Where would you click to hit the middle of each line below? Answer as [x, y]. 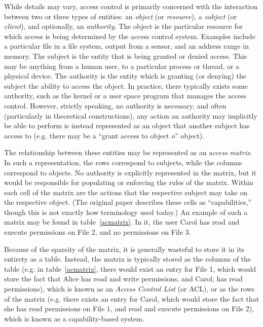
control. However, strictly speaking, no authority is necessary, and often [115, 105]
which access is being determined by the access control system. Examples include [130, 36]
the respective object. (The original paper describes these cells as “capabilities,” [128, 202]
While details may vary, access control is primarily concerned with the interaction [131, 6]
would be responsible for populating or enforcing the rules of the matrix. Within [129, 182]
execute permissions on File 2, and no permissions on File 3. [98, 232]
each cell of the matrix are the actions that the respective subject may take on [126, 192]
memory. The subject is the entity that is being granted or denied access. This [126, 56]
